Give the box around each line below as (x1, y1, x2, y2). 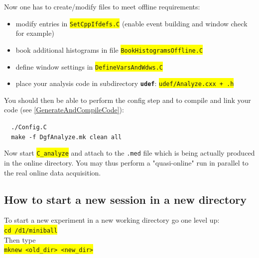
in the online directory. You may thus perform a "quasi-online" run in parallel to (4, 157, 249, 168)
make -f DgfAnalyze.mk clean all (11, 133, 122, 141)
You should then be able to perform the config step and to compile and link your (4, 94, 251, 105)
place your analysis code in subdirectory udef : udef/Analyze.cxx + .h (15, 78, 234, 88)
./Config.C (11, 124, 47, 131)
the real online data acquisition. (4, 167, 101, 177)
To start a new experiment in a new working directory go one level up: (4, 215, 220, 225)
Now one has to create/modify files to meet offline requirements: (4, 1, 200, 11)
